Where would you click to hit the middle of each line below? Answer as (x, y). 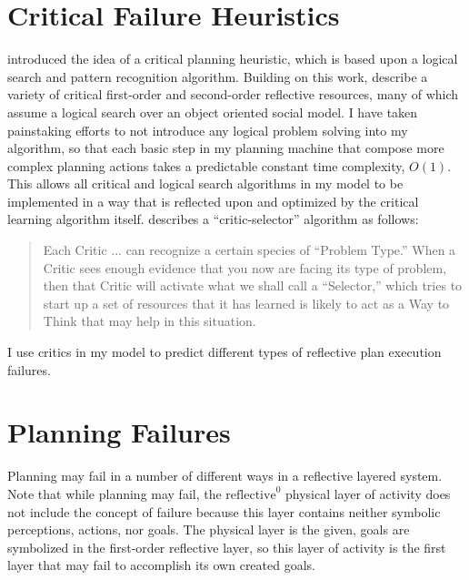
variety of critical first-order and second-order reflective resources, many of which (233, 94)
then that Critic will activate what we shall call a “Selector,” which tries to (253, 285)
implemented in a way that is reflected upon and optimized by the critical (213, 201)
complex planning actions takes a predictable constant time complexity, (206, 165)
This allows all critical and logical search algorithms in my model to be (205, 183)
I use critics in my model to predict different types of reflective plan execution (225, 352)
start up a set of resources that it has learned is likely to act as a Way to (246, 303)
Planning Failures (119, 432)
